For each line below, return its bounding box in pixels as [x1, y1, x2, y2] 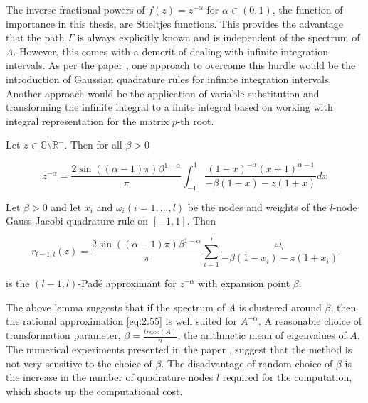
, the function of [272, 2, 343, 16]
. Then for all [64, 137, 122, 152]
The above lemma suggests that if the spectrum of [6, 299, 225, 314]
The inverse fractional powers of [6, 2, 145, 16]
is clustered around [238, 299, 322, 314]
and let [51, 199, 82, 214]
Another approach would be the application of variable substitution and [6, 85, 320, 100]
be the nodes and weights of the [187, 199, 327, 214]
